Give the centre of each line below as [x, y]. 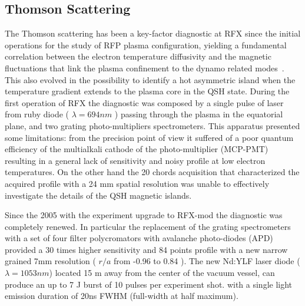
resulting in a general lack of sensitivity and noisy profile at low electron [135, 160]
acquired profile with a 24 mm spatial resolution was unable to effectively [137, 183]
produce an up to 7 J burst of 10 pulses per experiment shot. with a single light [149, 284]
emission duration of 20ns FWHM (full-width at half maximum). [122, 296]
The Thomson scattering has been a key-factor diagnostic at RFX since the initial [153, 33]
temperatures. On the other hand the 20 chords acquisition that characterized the [152, 172]
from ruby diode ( [37, 114]
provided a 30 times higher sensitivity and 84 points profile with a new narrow [146, 249]
